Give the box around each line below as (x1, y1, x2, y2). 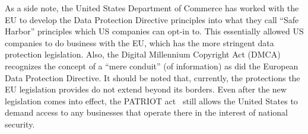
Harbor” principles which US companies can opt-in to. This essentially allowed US (5, 25, 304, 37)
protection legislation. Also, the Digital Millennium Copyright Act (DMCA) (5, 48, 281, 60)
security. (5, 117, 35, 130)
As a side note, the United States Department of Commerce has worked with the (5, 2, 299, 14)
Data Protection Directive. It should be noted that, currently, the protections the (5, 71, 300, 84)
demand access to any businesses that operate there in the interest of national (5, 106, 288, 119)
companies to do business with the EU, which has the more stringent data (5, 36, 274, 49)
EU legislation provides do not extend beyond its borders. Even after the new (5, 83, 287, 95)
